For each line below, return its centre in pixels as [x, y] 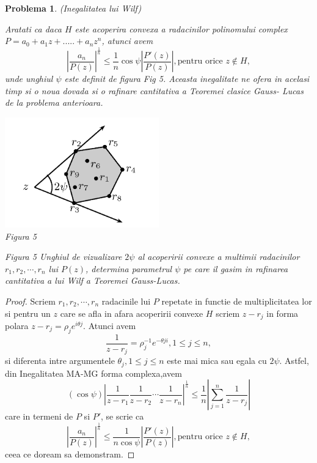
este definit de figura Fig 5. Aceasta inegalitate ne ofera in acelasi [187, 79]
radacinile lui [126, 301]
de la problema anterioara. [54, 102]
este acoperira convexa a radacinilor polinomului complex [181, 28]
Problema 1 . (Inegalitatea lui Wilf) [73, 8]
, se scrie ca [122, 416]
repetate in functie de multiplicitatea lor [237, 301]
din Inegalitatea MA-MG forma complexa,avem [93, 373]
